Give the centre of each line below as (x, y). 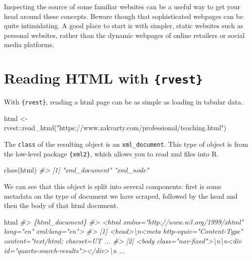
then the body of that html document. (61, 205)
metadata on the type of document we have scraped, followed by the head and (121, 196)
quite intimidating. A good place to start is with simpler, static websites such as (124, 26)
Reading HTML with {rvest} (104, 78)
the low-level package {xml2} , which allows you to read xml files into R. (111, 153)
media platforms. (29, 44)
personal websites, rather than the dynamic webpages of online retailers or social (124, 35)
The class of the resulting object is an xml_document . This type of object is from (126, 144)
